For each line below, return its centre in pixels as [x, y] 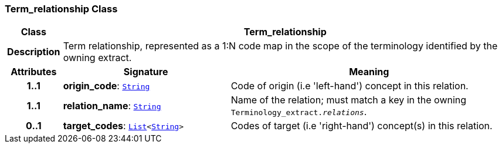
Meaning [369, 72]
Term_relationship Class [61, 9]
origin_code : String [106, 86]
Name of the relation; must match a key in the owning [349, 100]
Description [34, 52]
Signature [146, 72]
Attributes [34, 72]
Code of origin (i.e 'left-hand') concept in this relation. [350, 86]
